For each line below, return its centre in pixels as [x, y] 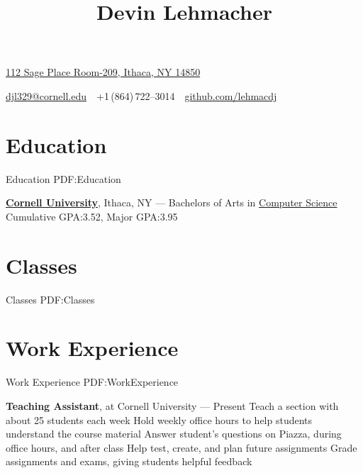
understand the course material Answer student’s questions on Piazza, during [174, 434]
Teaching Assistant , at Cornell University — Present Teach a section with [172, 405]
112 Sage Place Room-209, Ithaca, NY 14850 [103, 72]
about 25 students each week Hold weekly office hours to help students [159, 419]
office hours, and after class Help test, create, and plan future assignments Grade [181, 447]
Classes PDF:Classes [50, 299]
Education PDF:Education [63, 178]
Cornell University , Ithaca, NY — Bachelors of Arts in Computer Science [172, 202]
